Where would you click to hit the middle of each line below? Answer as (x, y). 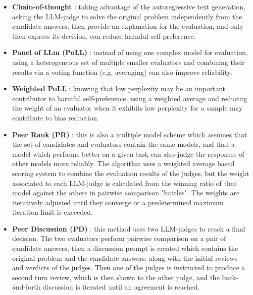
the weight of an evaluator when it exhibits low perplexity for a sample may (127, 108)
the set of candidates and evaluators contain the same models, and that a (123, 144)
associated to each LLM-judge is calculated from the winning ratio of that (125, 183)
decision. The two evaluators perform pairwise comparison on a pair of (119, 238)
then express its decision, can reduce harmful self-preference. (104, 35)
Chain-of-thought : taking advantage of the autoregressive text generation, (129, 6)
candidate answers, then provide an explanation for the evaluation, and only (128, 26)
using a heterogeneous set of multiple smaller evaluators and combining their (128, 62)
